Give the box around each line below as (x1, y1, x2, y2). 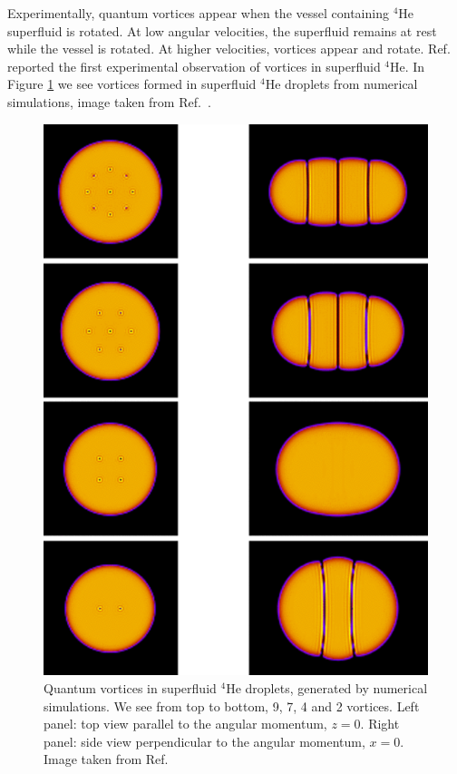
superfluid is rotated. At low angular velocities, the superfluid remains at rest (7, 21, 437, 40)
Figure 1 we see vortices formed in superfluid (7, 74, 257, 93)
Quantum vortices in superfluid (44, 679, 217, 698)
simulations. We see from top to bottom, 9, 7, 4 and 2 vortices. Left (44, 696, 420, 715)
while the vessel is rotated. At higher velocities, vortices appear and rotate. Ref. (7, 39, 451, 58)
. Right (360, 714, 400, 733)
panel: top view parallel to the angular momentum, (44, 714, 327, 733)
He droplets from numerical (265, 74, 418, 93)
